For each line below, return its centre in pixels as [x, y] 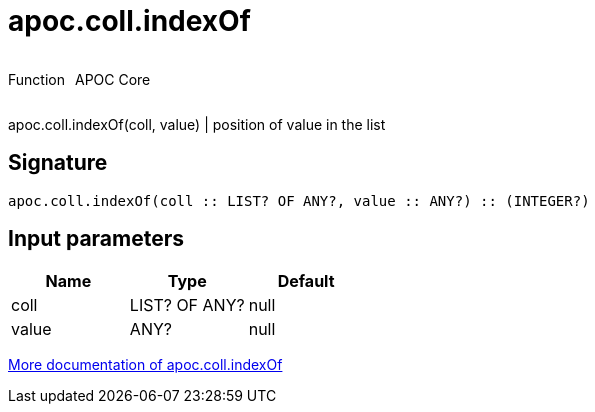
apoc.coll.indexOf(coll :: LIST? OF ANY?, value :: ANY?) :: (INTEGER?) [299, 200]
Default [306, 281]
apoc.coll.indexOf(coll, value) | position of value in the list [197, 124]
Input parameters [96, 239]
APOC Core [112, 79]
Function [36, 79]
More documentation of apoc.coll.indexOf [145, 365]
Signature [58, 163]
